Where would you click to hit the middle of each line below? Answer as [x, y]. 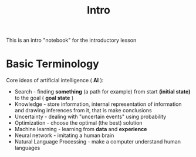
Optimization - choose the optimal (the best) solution [78, 123]
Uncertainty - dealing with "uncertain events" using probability [90, 117]
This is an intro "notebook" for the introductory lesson [71, 40]
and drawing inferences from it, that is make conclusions [83, 111]
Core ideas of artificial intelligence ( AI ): [55, 81]
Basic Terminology [53, 64]
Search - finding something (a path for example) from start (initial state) [102, 92]
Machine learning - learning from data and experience [81, 129]
